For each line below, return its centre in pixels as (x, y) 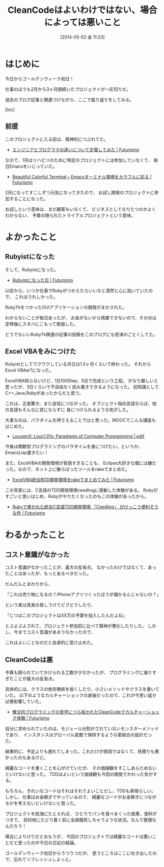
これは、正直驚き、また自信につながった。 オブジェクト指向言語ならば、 (79, 404)
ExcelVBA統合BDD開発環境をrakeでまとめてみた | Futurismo (73, 480)
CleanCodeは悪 (29, 660)
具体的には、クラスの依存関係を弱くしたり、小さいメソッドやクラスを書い (80, 689)
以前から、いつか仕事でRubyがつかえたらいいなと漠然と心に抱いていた (77, 290)
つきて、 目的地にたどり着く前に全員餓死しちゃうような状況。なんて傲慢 (79, 820)
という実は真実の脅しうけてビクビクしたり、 (50, 605)
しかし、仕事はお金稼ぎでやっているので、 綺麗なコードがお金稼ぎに (74, 797)
